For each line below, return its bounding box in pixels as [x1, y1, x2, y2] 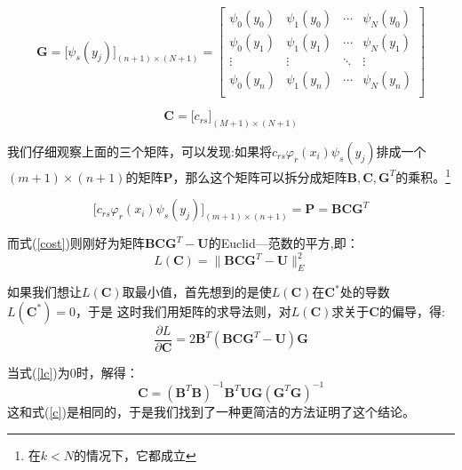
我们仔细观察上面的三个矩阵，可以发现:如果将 [7, 142, 272, 161]
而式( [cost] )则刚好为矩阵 [7, 234, 145, 252]
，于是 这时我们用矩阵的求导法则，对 [76, 301, 291, 320]
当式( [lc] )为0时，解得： [7, 362, 139, 381]
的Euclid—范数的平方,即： [208, 234, 359, 252]
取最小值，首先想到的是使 [122, 283, 272, 301]
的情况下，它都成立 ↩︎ [74, 445, 196, 464]
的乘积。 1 [395, 165, 451, 186]
